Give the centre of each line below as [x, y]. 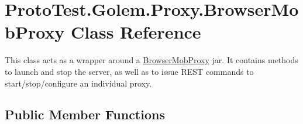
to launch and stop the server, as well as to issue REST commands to [129, 71]
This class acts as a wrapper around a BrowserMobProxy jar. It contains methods [151, 60]
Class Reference [136, 32]
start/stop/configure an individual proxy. [78, 83]
